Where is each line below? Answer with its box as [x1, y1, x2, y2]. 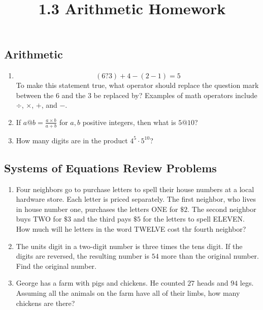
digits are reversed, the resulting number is [16, 251, 150, 261]
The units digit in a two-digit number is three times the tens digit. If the [16, 240, 243, 251]
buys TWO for [16, 213, 62, 224]
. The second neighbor [187, 203, 256, 214]
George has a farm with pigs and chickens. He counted [16, 277, 185, 288]
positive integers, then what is [82, 116, 176, 127]
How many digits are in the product [16, 135, 128, 145]
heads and [197, 277, 228, 288]
